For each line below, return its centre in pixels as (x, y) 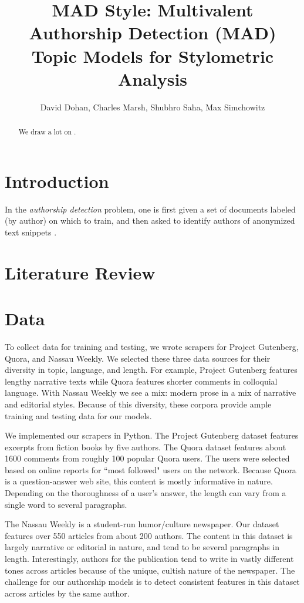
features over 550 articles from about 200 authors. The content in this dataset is (149, 535)
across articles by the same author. (67, 593)
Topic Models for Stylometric (153, 55)
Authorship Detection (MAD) (153, 33)
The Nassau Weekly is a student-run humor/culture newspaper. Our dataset (142, 524)
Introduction (57, 181)
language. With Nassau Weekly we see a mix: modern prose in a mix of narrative (151, 393)
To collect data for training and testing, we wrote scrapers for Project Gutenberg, (152, 346)
